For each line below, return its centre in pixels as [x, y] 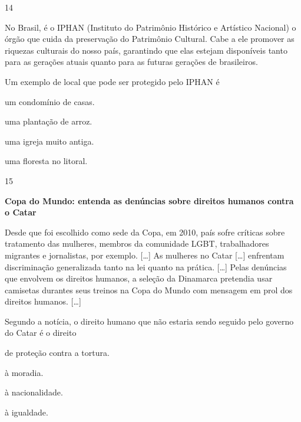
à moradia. [24, 372]
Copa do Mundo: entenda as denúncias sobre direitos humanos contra [149, 200]
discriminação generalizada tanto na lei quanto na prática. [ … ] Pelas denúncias [146, 266]
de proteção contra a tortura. [57, 353]
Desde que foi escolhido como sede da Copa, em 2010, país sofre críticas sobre [145, 232]
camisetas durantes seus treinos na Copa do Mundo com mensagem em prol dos [149, 289]
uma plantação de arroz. [49, 121]
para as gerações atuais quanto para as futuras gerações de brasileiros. [131, 62]
